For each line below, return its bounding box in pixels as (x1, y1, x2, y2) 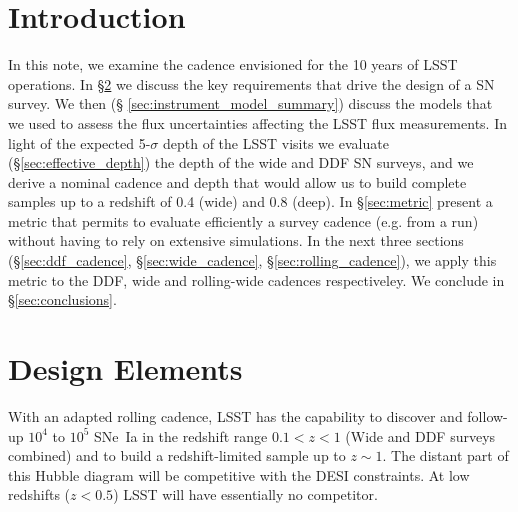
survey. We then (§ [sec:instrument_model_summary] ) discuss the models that (8, 93, 493, 114)
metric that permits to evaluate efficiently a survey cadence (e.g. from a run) (8, 210, 479, 231)
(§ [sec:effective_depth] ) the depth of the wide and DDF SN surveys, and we (8, 152, 474, 173)
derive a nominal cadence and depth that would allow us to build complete (8, 171, 467, 192)
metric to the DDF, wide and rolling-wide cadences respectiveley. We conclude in (8, 269, 505, 290)
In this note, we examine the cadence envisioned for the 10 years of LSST (8, 54, 458, 75)
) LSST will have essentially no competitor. (113, 484, 378, 505)
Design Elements (8, 348, 243, 389)
